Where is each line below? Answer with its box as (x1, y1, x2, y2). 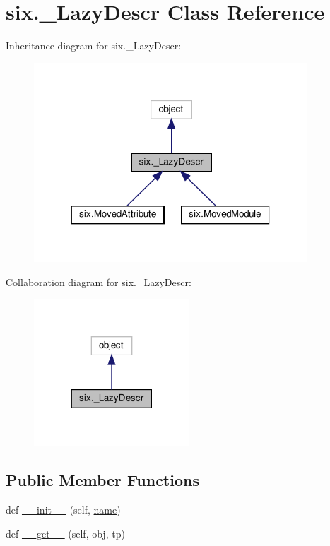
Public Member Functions (6, 469, 199, 491)
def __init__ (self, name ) (6, 502, 121, 517)
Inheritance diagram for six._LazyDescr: (6, 38, 182, 53)
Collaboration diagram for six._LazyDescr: (6, 274, 191, 289)
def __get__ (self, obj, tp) (6, 526, 125, 540)
